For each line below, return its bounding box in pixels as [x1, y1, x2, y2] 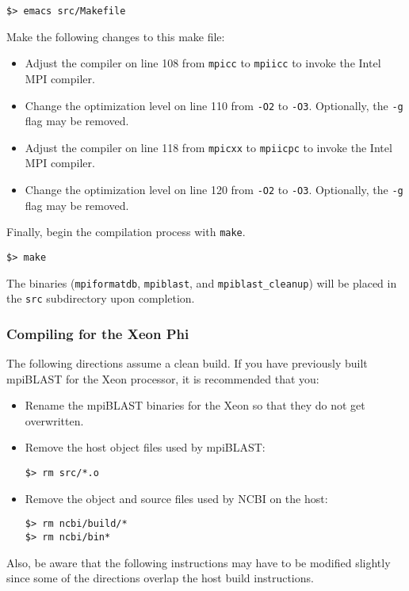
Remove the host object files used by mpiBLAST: [25, 439, 266, 456]
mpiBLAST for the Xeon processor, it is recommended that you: [6, 370, 319, 387]
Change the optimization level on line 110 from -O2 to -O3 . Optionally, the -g [25, 97, 403, 113]
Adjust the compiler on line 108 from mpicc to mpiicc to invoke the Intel [25, 55, 381, 71]
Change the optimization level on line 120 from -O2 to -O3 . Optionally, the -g [25, 181, 403, 197]
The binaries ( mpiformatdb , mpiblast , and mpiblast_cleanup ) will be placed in [6, 274, 397, 291]
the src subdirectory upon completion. [6, 290, 195, 307]
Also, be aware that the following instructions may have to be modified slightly [6, 554, 391, 570]
